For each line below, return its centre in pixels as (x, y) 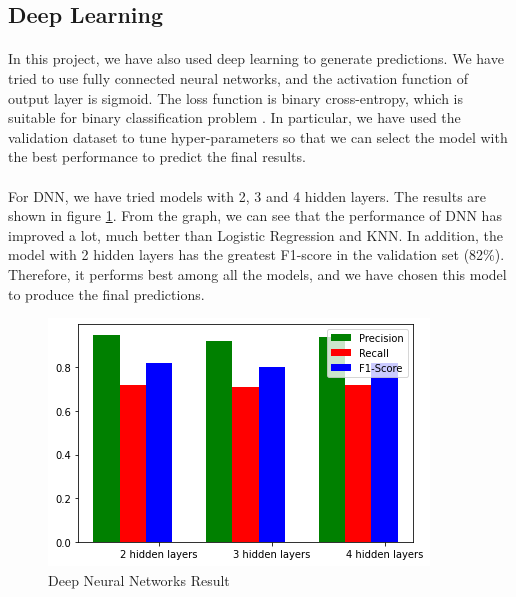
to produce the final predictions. (106, 293)
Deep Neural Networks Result (139, 579)
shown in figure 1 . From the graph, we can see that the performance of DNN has (255, 215)
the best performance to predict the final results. (157, 156)
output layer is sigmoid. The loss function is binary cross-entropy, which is (235, 97)
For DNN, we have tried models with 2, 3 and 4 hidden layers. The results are (247, 195)
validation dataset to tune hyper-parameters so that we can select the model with (258, 136)
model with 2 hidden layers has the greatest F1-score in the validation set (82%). (256, 254)
